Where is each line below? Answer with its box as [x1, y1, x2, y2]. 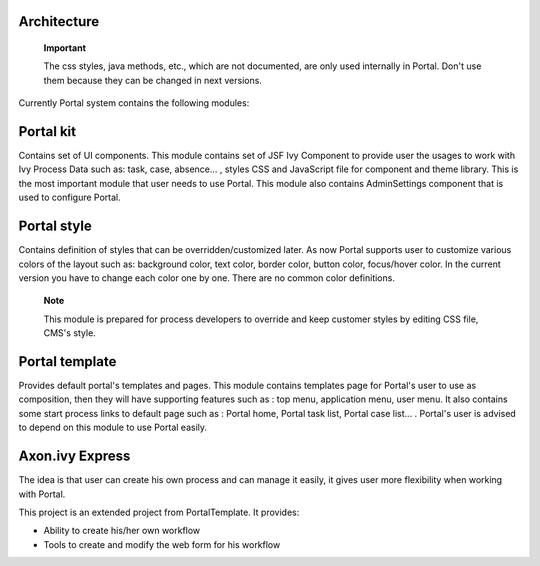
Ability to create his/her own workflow [43, 525, 201, 537]
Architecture [18, 13, 100, 30]
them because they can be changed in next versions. [43, 74, 262, 86]
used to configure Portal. [18, 191, 122, 204]
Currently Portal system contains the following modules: [18, 97, 250, 109]
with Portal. [18, 488, 66, 500]
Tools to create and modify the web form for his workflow [43, 538, 281, 550]
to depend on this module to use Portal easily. [18, 421, 208, 434]
